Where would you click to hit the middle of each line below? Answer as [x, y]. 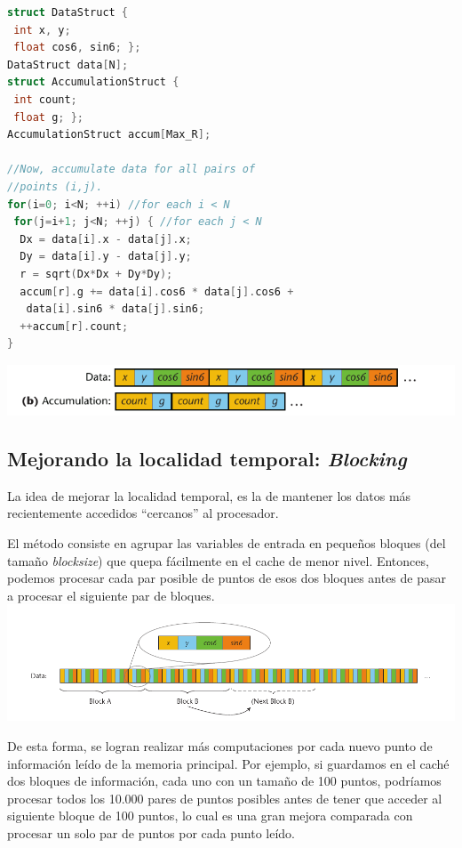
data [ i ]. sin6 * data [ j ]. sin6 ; [115, 309]
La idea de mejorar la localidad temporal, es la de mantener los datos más [209, 495]
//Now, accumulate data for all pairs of [131, 170]
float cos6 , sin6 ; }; [77, 48]
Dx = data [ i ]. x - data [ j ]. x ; [106, 239]
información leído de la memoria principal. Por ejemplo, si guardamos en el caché [228, 763]
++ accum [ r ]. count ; [74, 326]
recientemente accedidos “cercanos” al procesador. [143, 513]
